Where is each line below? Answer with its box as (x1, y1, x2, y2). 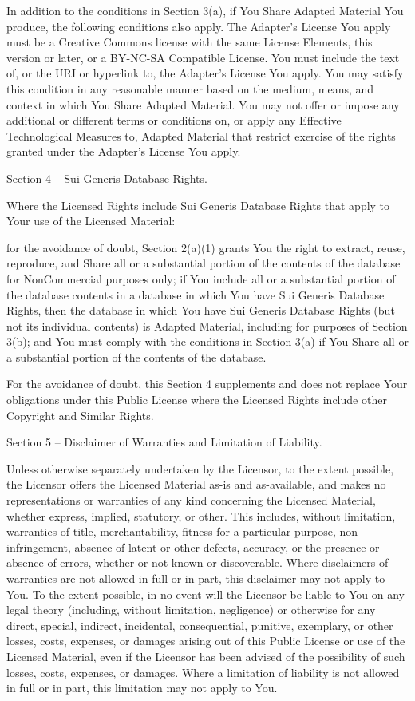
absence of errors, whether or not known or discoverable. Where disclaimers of (6, 554, 389, 571)
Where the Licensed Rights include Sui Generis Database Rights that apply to (6, 196, 390, 213)
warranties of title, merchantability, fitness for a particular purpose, (6, 523, 336, 540)
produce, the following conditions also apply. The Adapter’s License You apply (6, 18, 391, 34)
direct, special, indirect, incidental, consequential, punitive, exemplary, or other (6, 616, 393, 633)
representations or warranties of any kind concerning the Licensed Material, (6, 492, 376, 509)
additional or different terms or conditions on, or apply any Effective (6, 112, 342, 129)
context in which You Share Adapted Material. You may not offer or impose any (6, 96, 400, 113)
